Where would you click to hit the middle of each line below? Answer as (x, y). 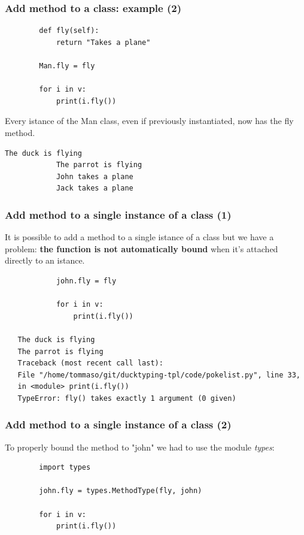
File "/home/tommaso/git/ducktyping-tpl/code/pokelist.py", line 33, (159, 375)
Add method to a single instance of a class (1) (118, 214)
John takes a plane (95, 176)
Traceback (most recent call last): (90, 363)
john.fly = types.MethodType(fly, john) (121, 491)
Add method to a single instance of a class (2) (118, 424)
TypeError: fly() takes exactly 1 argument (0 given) (127, 398)
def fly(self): (69, 31)
